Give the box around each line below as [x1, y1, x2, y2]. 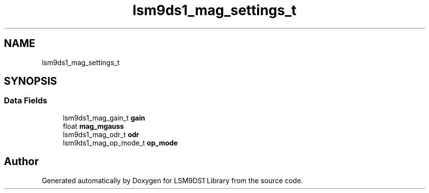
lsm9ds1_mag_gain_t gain [63, 113, 145, 122]
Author [4, 155, 39, 168]
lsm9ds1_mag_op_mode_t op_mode [63, 138, 178, 147]
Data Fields [4, 96, 48, 106]
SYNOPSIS [4, 75, 57, 88]
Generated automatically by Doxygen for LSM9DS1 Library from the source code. [42, 176, 303, 185]
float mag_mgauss [63, 121, 124, 130]
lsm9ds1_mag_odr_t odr [63, 130, 139, 139]
